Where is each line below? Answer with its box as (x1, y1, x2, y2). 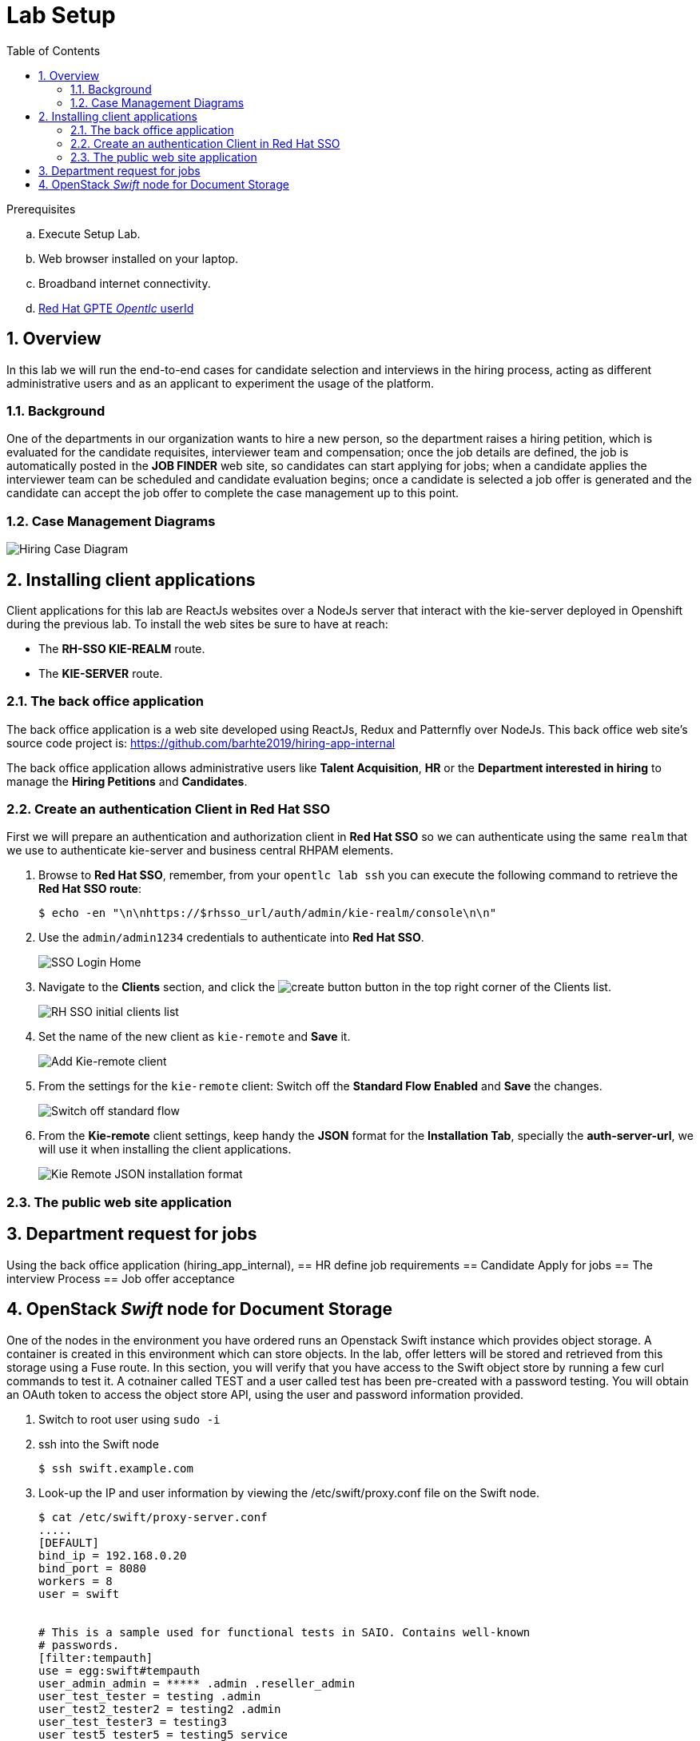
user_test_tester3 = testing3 (38, 1715, 228, 1728)
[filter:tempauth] (38, 1651, 153, 1664)
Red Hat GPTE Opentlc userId (38, 301, 194, 315)
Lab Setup (6, 2, 116, 29)
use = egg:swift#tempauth (38, 1663, 201, 1677)
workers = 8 (38, 1574, 113, 1588)
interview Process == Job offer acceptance (6, 1271, 235, 1285)
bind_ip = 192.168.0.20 (38, 1548, 187, 1562)
